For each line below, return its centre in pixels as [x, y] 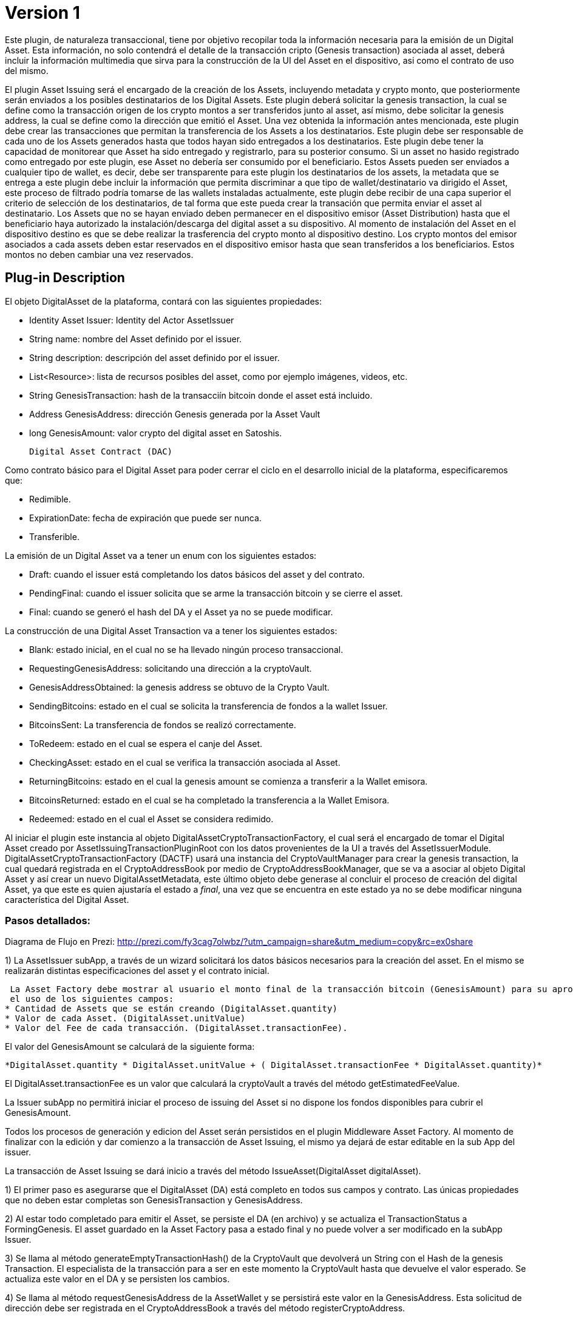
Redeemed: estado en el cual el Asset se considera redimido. [151, 819]
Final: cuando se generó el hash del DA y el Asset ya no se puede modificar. [181, 612]
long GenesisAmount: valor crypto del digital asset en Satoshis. [156, 433]
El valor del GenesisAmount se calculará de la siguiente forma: [130, 1047]
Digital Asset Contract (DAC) [101, 451]
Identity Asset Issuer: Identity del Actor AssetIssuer [132, 320]
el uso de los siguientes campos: [92, 999]
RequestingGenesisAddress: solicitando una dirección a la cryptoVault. [171, 668]
